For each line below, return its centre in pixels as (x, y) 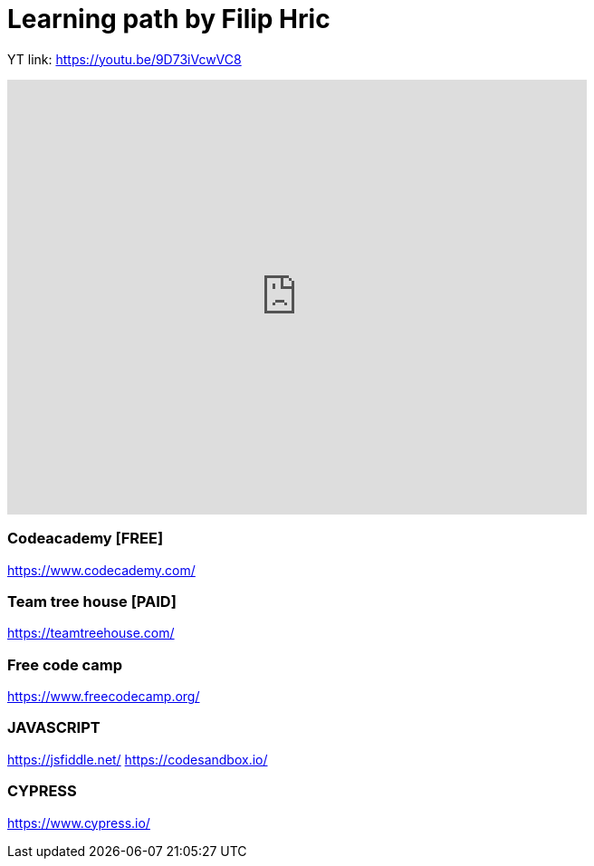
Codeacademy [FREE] (86, 539)
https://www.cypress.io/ (79, 823)
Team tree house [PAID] (92, 601)
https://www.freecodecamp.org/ (104, 696)
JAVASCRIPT (54, 728)
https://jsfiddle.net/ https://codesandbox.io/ (138, 759)
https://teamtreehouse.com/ (91, 633)
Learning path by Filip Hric (169, 19)
